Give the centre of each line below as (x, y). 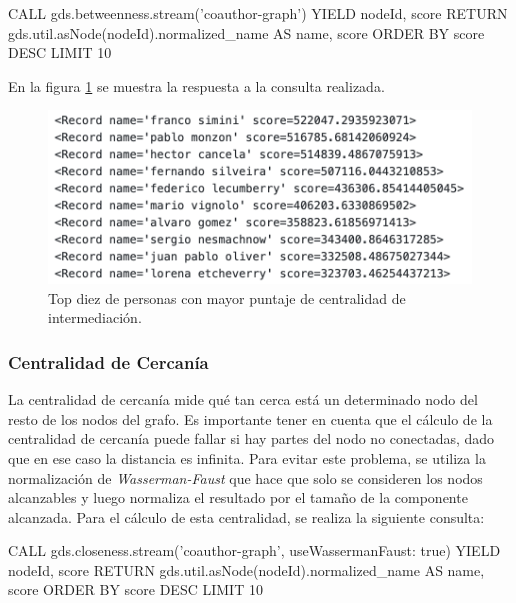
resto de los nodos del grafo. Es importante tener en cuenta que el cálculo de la (250, 418)
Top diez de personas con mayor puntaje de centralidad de (227, 297)
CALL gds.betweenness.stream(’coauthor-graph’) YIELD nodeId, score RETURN (258, 13)
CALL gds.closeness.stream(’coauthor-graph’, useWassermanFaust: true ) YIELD (254, 550)
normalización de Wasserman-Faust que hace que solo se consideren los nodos (245, 477)
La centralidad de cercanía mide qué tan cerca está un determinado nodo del (243, 399)
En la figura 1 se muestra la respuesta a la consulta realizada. (196, 85)
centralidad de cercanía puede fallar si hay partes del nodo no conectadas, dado (251, 438)
